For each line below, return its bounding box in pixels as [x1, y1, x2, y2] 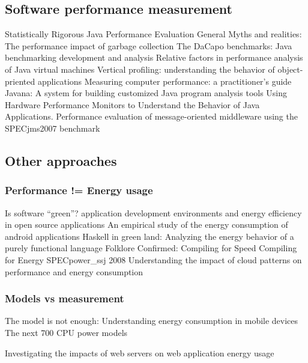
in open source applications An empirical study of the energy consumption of [5, 218, 288, 231]
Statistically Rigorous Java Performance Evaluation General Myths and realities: [5, 28, 302, 40]
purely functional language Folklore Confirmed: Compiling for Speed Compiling [5, 242, 297, 254]
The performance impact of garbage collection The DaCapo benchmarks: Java [5, 39, 292, 52]
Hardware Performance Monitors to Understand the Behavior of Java [5, 98, 260, 111]
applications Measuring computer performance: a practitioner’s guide [37, 75, 292, 87]
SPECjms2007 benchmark [5, 121, 100, 134]
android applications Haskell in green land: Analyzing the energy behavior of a [5, 230, 294, 242]
